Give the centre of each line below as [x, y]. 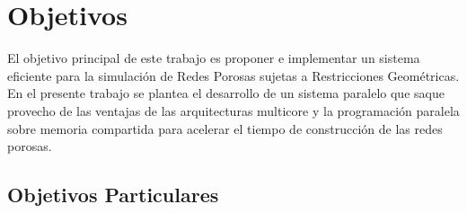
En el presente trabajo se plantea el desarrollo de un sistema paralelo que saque [226, 93]
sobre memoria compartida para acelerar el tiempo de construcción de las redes [225, 128]
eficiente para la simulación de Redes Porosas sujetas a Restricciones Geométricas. [233, 75]
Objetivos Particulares [113, 195]
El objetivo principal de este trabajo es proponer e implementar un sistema [214, 58]
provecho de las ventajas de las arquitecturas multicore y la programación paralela [233, 110]
